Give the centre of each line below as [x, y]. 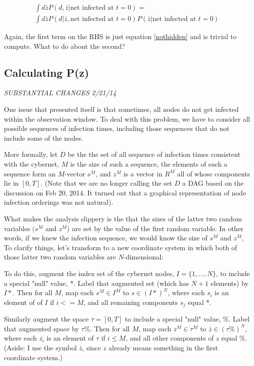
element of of [23, 302]
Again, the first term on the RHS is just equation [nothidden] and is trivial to [120, 36]
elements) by [230, 283]
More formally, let [31, 154]
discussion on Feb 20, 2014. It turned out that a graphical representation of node [125, 192]
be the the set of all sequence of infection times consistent [154, 154]
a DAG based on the [213, 183]
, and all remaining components [131, 302]
